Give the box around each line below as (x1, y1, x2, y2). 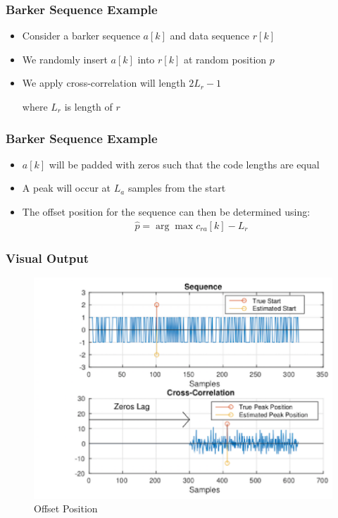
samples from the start (127, 180, 226, 195)
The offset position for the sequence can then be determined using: (22, 204, 311, 218)
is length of (64, 99, 113, 113)
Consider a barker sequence (22, 28, 140, 43)
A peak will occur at (22, 180, 111, 195)
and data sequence (170, 28, 250, 43)
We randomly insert (22, 51, 108, 66)
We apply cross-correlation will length (22, 75, 186, 90)
